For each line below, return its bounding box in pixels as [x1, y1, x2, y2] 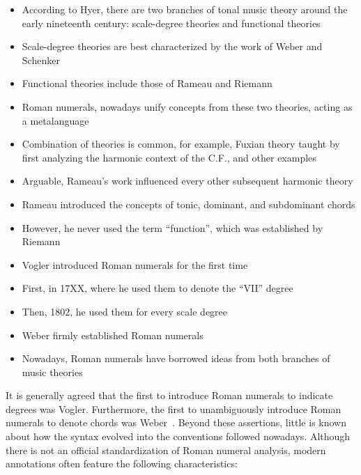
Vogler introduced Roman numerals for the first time [22, 257, 248, 272]
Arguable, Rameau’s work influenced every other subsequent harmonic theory [22, 173, 353, 188]
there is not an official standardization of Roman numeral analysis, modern [6, 442, 326, 457]
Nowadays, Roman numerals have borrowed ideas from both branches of [22, 351, 330, 366]
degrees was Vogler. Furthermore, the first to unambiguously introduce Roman [6, 401, 341, 416]
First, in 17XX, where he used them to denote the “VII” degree [22, 281, 293, 295]
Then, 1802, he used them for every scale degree [22, 304, 228, 318]
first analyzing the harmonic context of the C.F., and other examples [22, 150, 316, 164]
